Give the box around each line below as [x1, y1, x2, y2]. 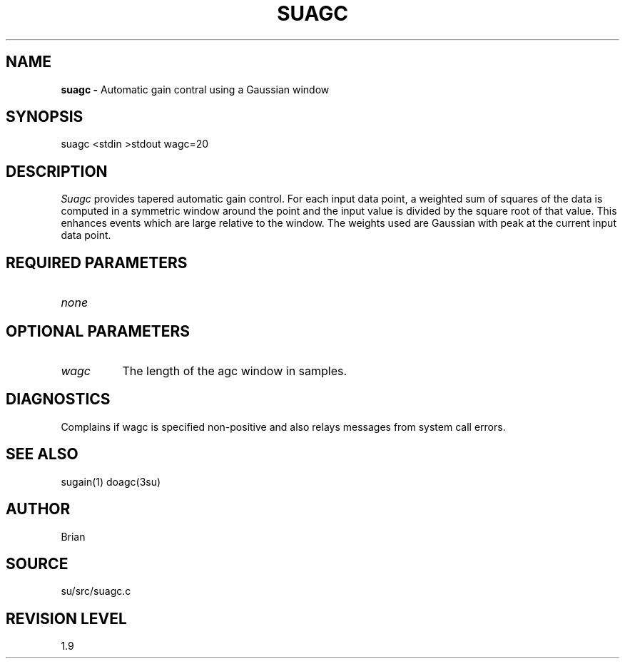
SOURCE [6, 554, 68, 573]
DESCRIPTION [6, 162, 108, 180]
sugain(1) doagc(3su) [61, 475, 161, 488]
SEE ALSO [6, 445, 78, 464]
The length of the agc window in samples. [122, 363, 347, 378]
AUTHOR [6, 500, 71, 519]
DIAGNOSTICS [6, 390, 111, 409]
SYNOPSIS [6, 108, 83, 126]
